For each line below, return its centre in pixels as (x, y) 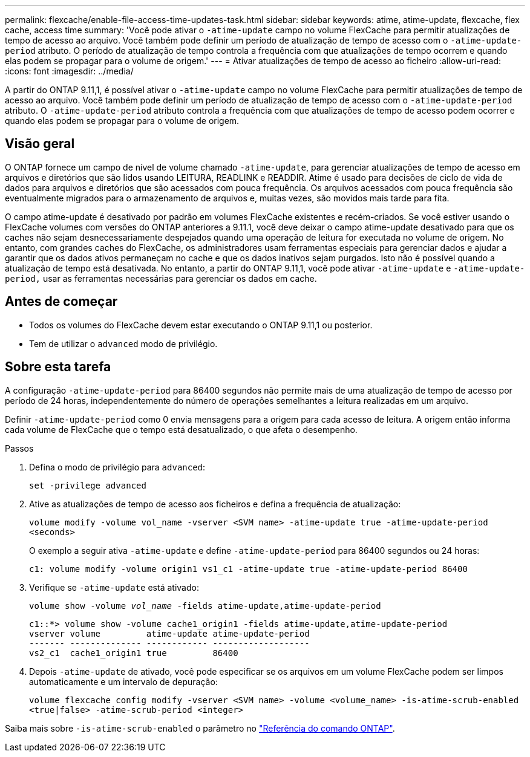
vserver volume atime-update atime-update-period (169, 633)
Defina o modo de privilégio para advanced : (117, 467)
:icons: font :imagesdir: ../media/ (69, 71)
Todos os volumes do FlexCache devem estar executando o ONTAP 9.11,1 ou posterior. (201, 325)
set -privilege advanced (88, 485)
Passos (19, 448)
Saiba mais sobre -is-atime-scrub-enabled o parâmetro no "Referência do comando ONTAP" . (200, 728)
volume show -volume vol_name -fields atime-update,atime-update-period (205, 606)
